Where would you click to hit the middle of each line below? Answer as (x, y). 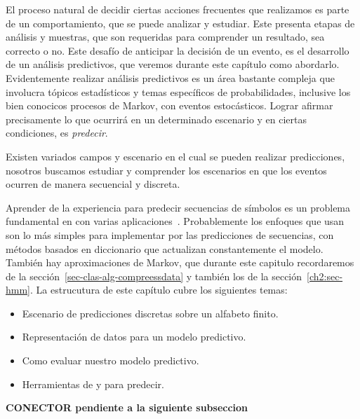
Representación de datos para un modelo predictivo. (134, 337)
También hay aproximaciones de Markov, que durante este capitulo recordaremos (180, 262)
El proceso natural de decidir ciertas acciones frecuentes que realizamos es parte (178, 9)
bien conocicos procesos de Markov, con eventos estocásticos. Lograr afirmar (169, 105)
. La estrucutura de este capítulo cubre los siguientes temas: (159, 290)
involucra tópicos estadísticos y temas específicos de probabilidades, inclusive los (178, 91)
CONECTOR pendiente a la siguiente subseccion (127, 407)
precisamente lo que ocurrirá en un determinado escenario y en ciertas (156, 119)
